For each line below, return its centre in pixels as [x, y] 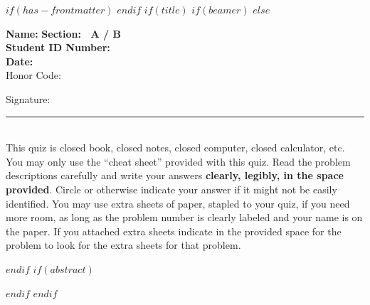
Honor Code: [33, 75]
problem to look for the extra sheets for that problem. [123, 245]
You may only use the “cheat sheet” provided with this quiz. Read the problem [178, 161]
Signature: [28, 98]
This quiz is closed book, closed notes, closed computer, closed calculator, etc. [175, 148]
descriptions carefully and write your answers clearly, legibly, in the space [175, 175]
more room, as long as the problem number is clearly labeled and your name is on [184, 217]
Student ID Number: [58, 47]
